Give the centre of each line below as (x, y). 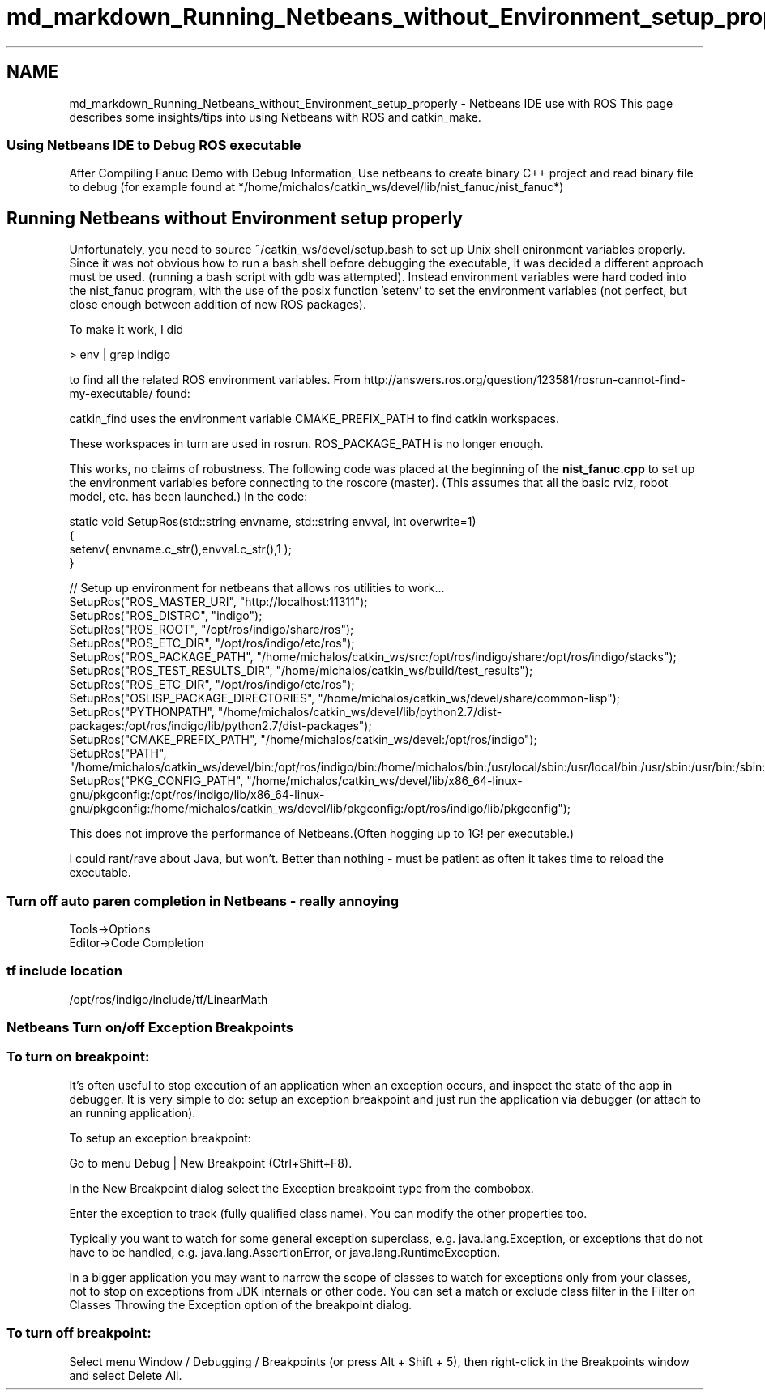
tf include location (65, 971)
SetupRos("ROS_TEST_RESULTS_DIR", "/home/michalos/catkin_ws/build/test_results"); (301, 671)
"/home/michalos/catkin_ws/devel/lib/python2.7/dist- (360, 712)
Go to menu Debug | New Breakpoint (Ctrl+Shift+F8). (211, 1163)
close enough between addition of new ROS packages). (218, 305)
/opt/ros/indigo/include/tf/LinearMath (169, 999)
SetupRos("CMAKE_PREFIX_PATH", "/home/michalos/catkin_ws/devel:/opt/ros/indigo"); (303, 740)
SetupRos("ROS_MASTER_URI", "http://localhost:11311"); (218, 602)
